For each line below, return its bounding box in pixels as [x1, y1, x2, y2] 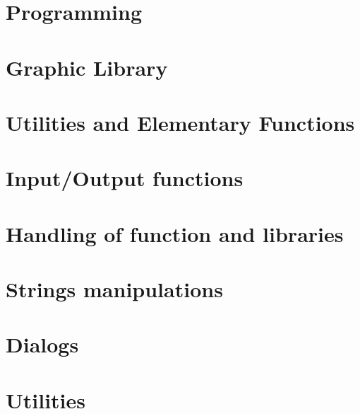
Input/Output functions [6, 163, 244, 192]
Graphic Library [6, 52, 168, 81]
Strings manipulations [6, 275, 223, 304]
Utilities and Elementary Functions [6, 108, 355, 137]
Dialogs [6, 330, 79, 359]
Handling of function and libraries [6, 219, 344, 248]
